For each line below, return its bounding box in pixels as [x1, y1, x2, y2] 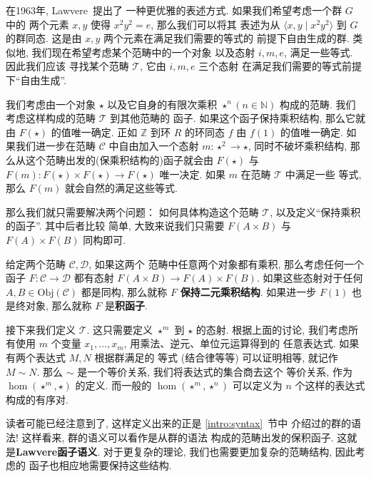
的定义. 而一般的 [75, 378, 152, 393]
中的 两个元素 [6, 16, 69, 31]
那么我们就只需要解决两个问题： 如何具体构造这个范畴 [6, 204, 259, 219]
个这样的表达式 [295, 378, 365, 393]
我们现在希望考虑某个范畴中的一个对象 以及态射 [31, 44, 255, 59]
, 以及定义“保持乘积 [270, 204, 361, 219]
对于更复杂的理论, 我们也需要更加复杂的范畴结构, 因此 [103, 443, 355, 458]
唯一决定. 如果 [159, 166, 225, 181]
